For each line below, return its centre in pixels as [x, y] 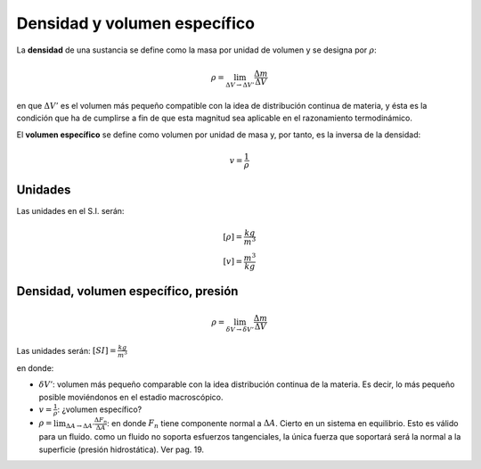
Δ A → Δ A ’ [80, 426]
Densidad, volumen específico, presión [127, 291]
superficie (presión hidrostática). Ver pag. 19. [122, 449]
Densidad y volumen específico [136, 23]
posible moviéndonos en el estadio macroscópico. [131, 397]
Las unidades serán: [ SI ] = [66, 350]
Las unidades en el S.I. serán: [70, 211]
